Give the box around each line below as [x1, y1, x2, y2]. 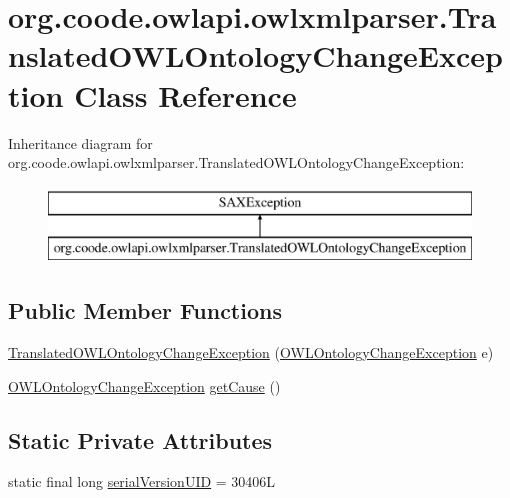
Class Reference [74, 74, 297, 115]
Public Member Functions [8, 295, 282, 326]
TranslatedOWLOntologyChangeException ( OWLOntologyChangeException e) [8, 342, 494, 363]
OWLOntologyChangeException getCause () [8, 375, 281, 396]
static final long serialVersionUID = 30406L [8, 471, 276, 492]
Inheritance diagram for [8, 132, 153, 153]
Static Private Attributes [8, 424, 273, 455]
